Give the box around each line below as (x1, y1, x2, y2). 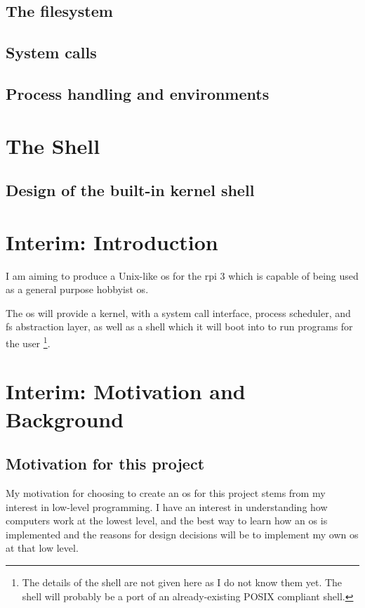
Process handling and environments (6, 82, 270, 104)
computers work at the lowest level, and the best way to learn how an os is (6, 513, 328, 528)
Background (6, 404, 124, 433)
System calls (6, 41, 97, 63)
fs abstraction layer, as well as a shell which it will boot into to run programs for (6, 319, 353, 334)
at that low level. (6, 541, 79, 555)
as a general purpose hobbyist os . (6, 282, 149, 297)
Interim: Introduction (6, 227, 218, 256)
